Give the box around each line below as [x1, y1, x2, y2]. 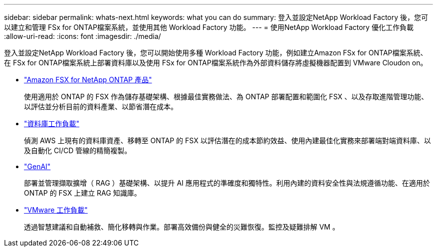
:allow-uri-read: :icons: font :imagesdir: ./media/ [4, 32, 161, 40]
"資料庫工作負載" [24, 119, 80, 128]
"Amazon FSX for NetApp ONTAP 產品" [24, 75, 152, 84]
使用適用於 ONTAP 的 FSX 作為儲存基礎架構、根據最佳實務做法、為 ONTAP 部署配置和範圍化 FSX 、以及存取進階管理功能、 [24, 92, 429, 101]
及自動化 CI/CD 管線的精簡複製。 [24, 146, 132, 155]
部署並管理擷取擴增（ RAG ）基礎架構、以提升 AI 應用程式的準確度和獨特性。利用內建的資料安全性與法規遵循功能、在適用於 [24, 179, 430, 187]
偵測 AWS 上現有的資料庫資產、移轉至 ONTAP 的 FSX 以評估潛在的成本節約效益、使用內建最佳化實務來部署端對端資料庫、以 [24, 136, 431, 145]
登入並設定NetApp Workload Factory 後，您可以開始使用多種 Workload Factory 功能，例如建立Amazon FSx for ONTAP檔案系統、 [4, 48, 428, 57]
